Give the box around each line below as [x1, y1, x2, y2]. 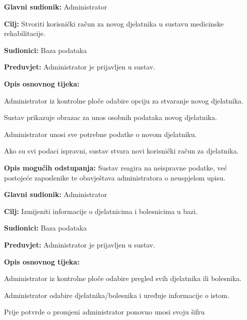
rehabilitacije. [4, 28, 45, 38]
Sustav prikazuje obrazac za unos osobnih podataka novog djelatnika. [4, 112, 217, 122]
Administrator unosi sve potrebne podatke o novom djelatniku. [4, 128, 197, 139]
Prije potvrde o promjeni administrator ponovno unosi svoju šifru [4, 306, 205, 317]
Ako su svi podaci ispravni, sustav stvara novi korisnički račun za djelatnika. [4, 145, 239, 156]
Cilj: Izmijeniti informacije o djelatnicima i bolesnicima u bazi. [4, 205, 198, 216]
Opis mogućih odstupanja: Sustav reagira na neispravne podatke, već [4, 162, 227, 172]
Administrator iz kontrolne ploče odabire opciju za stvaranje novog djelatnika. [4, 95, 243, 105]
